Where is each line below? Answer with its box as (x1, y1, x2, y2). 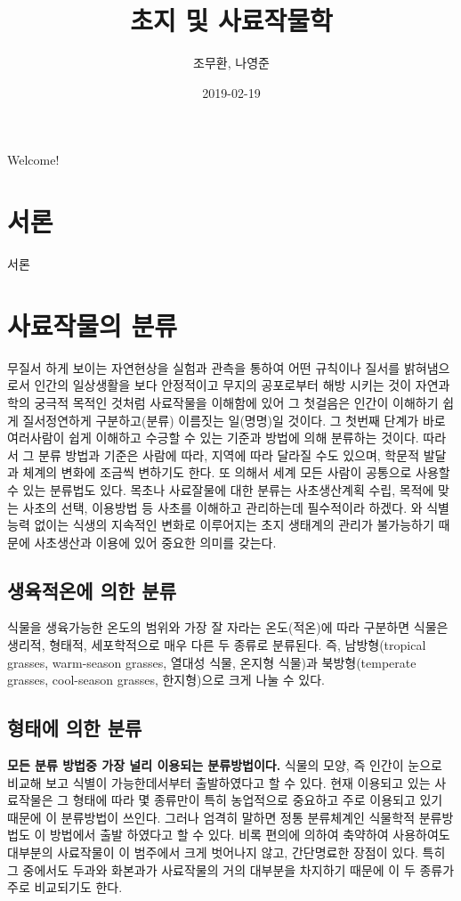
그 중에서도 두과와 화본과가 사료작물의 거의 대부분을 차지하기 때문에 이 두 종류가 (7, 860, 455, 879)
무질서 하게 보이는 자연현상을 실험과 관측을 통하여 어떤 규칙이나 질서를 (7, 358, 400, 377)
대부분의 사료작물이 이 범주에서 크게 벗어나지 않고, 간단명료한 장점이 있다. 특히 (7, 843, 446, 862)
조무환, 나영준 (193, 53, 270, 72)
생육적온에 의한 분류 (7, 576, 176, 604)
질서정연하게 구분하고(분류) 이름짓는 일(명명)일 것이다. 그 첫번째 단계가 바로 (22, 410, 446, 429)
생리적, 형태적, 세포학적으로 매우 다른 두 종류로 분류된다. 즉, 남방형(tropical (7, 636, 426, 654)
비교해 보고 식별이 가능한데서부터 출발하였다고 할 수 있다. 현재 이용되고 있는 (7, 773, 431, 791)
